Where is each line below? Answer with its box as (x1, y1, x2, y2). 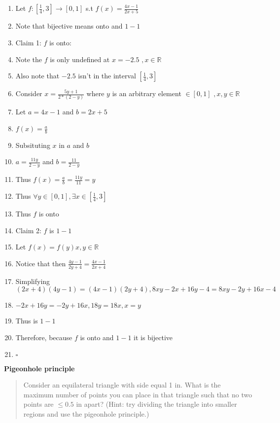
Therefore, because (15, 332, 72, 342)
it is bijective (134, 332, 173, 342)
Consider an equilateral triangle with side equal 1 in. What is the (23, 380, 221, 390)
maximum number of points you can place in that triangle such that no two (23, 389, 252, 399)
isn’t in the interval (78, 70, 136, 81)
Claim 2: (15, 225, 41, 235)
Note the (15, 54, 42, 64)
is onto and (80, 332, 114, 342)
